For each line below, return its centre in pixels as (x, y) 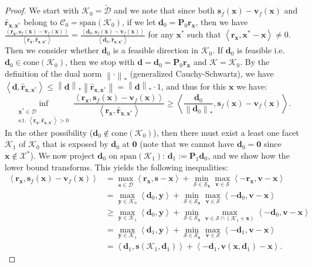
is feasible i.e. (261, 50)
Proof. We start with (42, 10)
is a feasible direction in (155, 50)
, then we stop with (100, 62)
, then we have (222, 21)
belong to (40, 21)
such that (204, 34)
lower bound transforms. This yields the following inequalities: (116, 167)
